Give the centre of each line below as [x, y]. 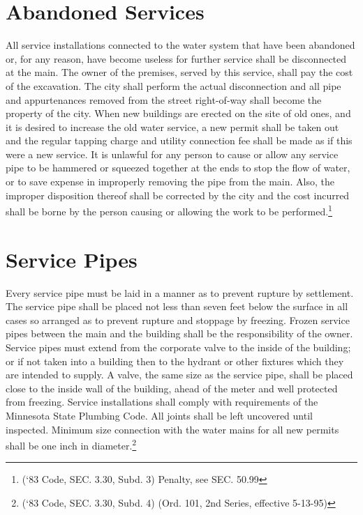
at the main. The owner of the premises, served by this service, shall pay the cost [179, 72]
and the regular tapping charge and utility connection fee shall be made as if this [179, 140]
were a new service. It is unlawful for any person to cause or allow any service [172, 154]
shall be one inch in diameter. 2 [71, 444]
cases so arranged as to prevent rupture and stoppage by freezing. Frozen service [178, 320]
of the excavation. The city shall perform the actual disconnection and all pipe [173, 85]
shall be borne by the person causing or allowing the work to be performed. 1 [169, 210]
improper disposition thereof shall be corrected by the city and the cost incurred [178, 195]
